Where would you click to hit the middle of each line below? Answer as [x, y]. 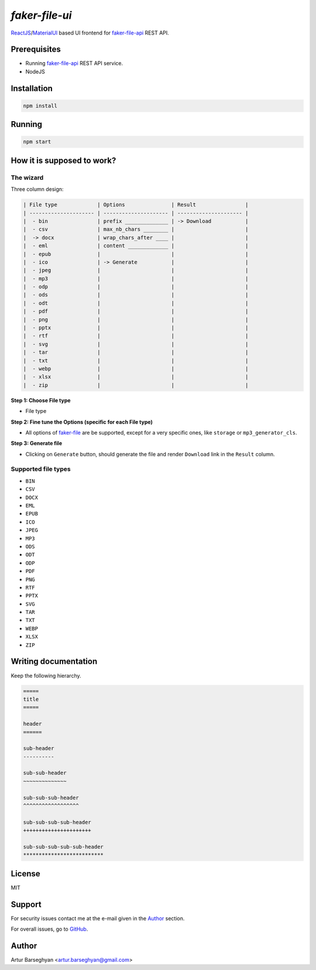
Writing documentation [54, 662]
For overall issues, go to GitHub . [49, 929]
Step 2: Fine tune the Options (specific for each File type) [82, 422]
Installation [32, 88]
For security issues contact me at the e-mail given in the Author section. [98, 918]
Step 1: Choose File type [41, 400]
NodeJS [35, 71]
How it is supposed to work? [63, 160]
